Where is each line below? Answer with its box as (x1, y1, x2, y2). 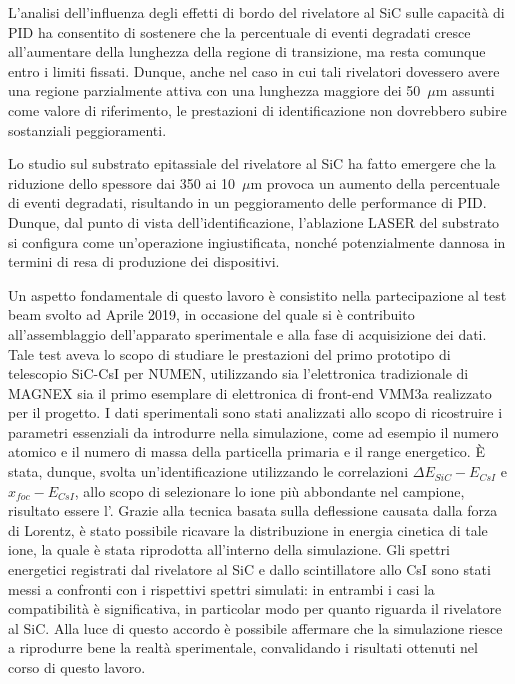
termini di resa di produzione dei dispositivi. (8, 251, 280, 272)
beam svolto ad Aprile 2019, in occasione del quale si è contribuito (8, 304, 415, 325)
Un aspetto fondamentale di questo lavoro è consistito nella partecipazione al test (8, 284, 507, 305)
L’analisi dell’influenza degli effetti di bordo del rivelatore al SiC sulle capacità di (8, 2, 505, 22)
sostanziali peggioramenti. (8, 119, 167, 140)
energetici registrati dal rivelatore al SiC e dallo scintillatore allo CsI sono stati (8, 559, 491, 580)
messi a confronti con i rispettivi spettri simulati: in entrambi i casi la (8, 578, 435, 599)
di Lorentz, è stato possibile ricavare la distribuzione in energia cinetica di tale (8, 519, 488, 540)
